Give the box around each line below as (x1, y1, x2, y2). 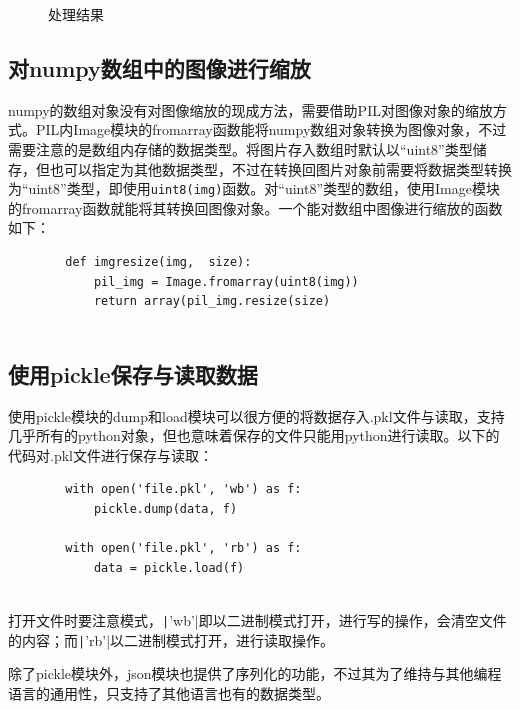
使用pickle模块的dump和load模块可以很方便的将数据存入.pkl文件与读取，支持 (8, 405, 505, 426)
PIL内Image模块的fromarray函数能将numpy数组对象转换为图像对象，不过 (35, 119, 507, 140)
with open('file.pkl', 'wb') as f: (65, 482, 302, 497)
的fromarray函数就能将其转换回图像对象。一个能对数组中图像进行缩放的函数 (8, 197, 503, 218)
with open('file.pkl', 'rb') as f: (65, 541, 302, 556)
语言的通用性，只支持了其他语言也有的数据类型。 (8, 682, 330, 703)
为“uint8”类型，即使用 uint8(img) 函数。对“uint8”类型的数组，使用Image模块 (8, 178, 500, 199)
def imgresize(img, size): (65, 255, 252, 270)
